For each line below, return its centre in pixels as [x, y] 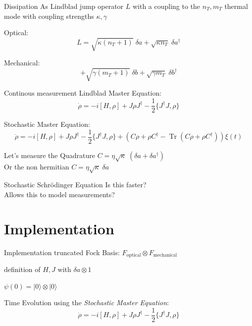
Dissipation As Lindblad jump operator [64, 6]
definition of [22, 269]
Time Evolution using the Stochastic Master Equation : [87, 302]
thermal [236, 6]
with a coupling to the [166, 6]
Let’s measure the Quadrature [50, 155]
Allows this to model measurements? [59, 194]
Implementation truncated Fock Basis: [62, 252]
